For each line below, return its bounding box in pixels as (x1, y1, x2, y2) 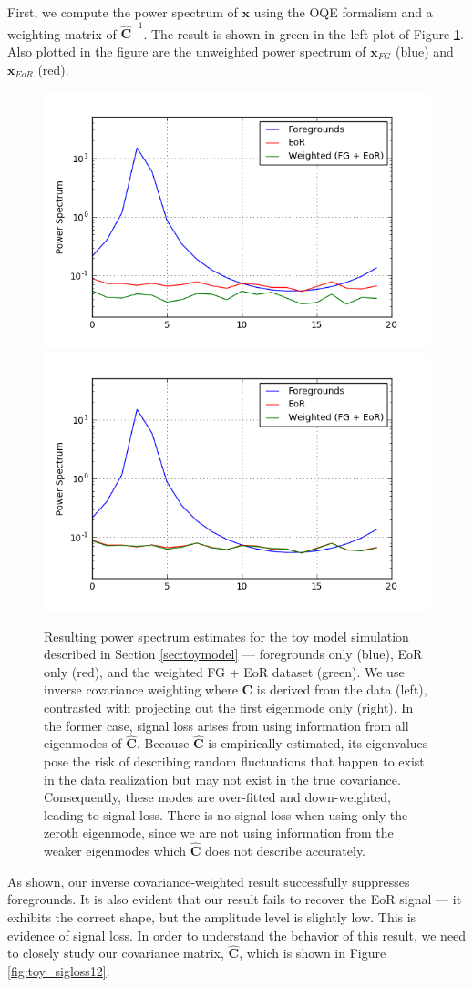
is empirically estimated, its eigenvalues (208, 734, 428, 753)
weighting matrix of (7, 24, 117, 43)
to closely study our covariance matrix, (7, 943, 224, 962)
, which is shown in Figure (239, 943, 386, 962)
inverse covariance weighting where (44, 680, 238, 699)
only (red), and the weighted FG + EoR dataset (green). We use (44, 662, 405, 681)
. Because (136, 734, 190, 753)
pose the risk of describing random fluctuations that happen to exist (44, 751, 425, 770)
